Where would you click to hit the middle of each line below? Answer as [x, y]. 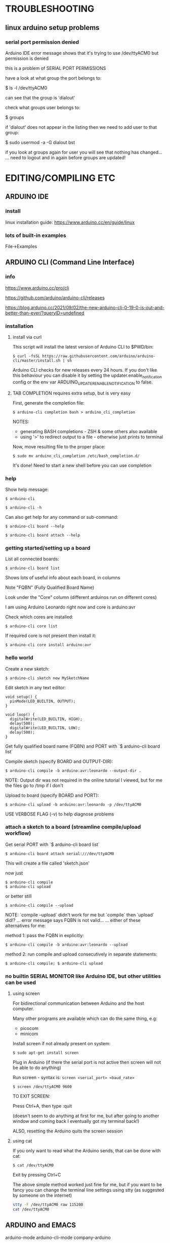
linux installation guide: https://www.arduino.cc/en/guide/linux [70, 222]
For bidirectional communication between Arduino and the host [78, 1003]
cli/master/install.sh [36, 361]
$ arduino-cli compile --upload [39, 905]
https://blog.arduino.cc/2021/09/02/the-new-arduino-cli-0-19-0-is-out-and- [85, 307]
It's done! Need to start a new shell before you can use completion [82, 465]
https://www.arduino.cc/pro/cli [37, 288]
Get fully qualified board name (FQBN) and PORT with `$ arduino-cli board [83, 746]
